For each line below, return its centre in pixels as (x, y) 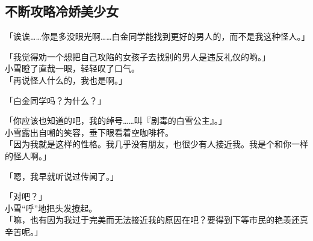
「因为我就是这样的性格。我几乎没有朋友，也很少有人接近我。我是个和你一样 (156, 144)
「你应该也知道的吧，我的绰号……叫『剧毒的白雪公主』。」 (116, 120)
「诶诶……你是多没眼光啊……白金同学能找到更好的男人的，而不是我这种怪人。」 (157, 36)
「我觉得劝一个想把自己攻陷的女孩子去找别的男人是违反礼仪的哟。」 (138, 56)
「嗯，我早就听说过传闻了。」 (62, 176)
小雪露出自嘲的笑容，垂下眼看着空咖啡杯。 (89, 132)
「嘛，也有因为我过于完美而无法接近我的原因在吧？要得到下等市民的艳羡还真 (156, 220)
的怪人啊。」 (28, 155)
